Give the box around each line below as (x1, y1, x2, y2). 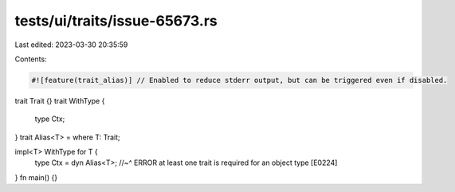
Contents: (14, 54, 47, 64)
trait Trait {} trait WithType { (14, 96, 105, 105)
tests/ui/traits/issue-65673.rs (14, 12, 218, 29)
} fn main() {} (14, 172, 58, 182)
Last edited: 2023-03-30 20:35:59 (14, 40, 128, 49)
